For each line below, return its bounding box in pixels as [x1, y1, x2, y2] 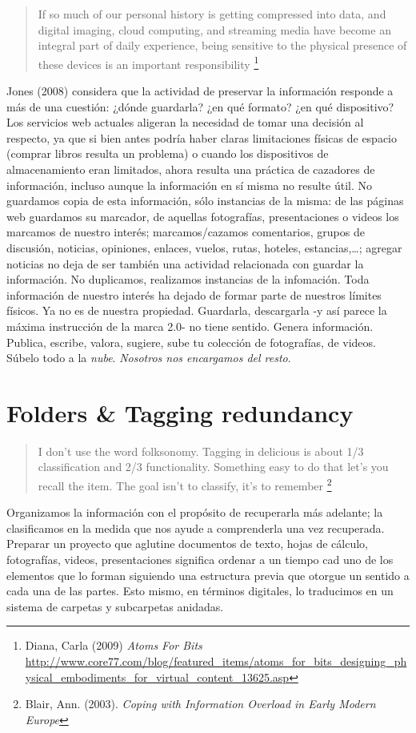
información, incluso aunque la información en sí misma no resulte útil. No [6, 176, 373, 193]
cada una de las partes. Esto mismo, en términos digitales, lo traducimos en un [6, 582, 394, 599]
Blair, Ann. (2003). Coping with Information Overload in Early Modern [25, 695, 376, 712]
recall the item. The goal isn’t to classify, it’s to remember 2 [38, 475, 332, 493]
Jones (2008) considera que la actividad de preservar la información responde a [6, 83, 394, 99]
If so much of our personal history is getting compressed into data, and [38, 6, 386, 22]
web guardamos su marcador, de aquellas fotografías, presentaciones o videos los [6, 207, 399, 224]
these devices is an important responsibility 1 [38, 53, 259, 72]
